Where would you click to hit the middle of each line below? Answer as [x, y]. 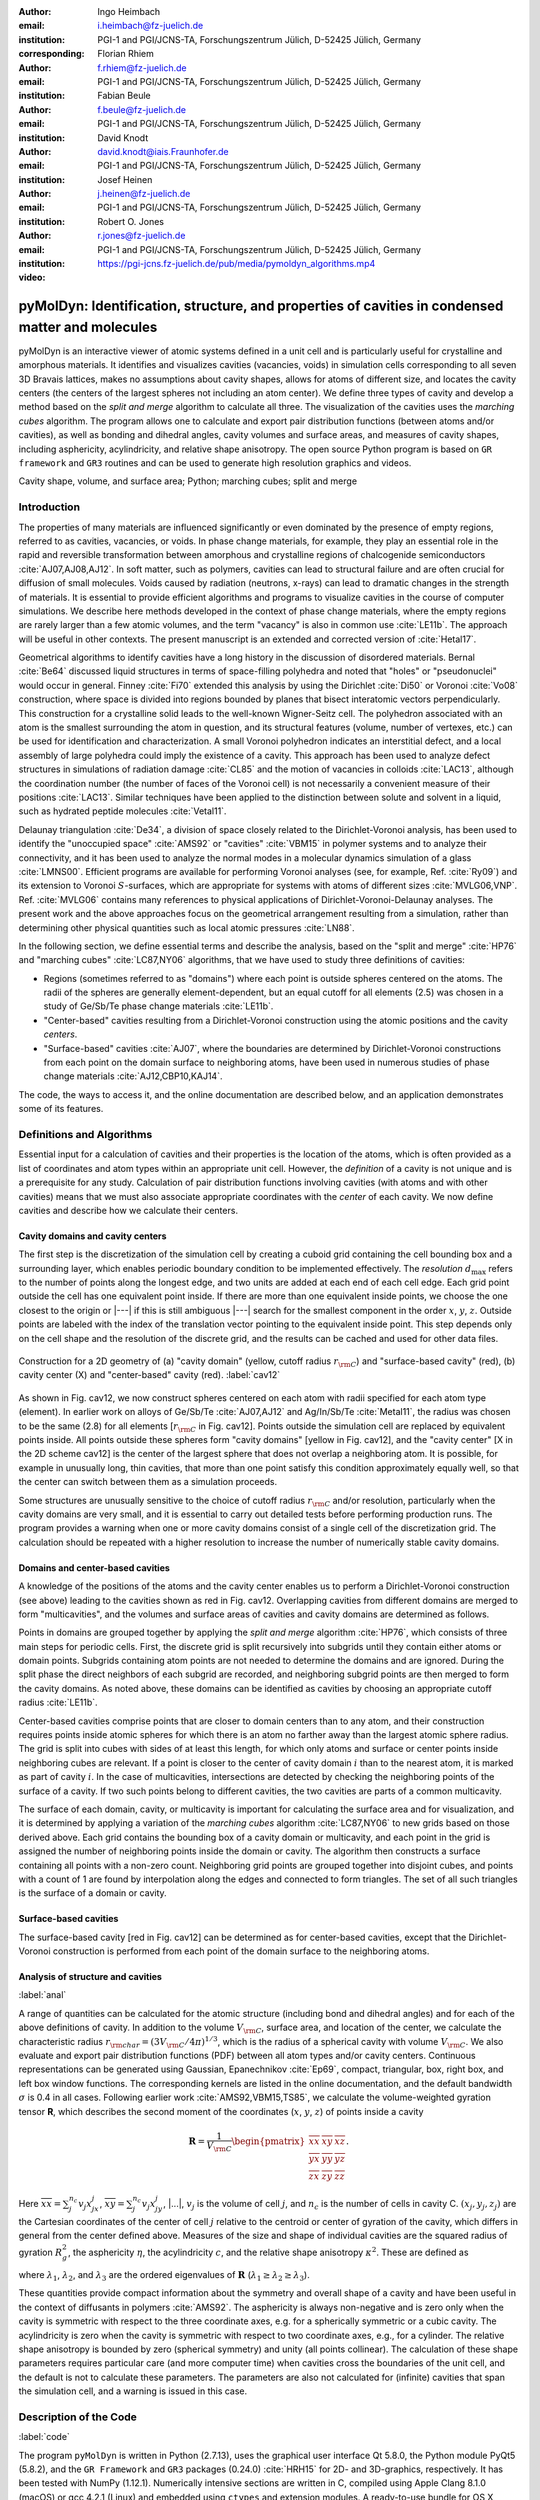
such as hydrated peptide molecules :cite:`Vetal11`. [122, 811]
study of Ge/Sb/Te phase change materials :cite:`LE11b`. [158, 1006]
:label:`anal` [42, 1995]
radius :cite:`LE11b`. [58, 1702]
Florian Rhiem [126, 54]
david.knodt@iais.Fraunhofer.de [163, 151]
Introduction [49, 507]
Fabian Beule [124, 96]
